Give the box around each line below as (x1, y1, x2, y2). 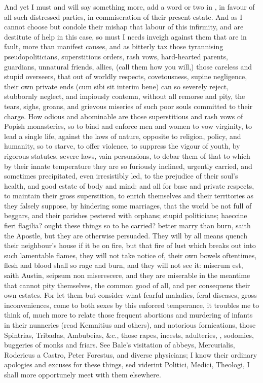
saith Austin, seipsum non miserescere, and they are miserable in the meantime (4, 270, 250, 281)
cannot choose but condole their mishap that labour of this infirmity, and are (4, 21, 244, 32)
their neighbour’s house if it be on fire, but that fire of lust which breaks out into (4, 240, 256, 251)
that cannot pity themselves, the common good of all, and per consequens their (4, 280, 250, 290)
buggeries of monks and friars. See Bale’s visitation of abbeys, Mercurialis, (4, 339, 235, 350)
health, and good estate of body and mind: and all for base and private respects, (4, 180, 254, 191)
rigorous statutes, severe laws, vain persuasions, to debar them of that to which (4, 150, 250, 161)
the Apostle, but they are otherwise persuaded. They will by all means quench (4, 230, 247, 240)
